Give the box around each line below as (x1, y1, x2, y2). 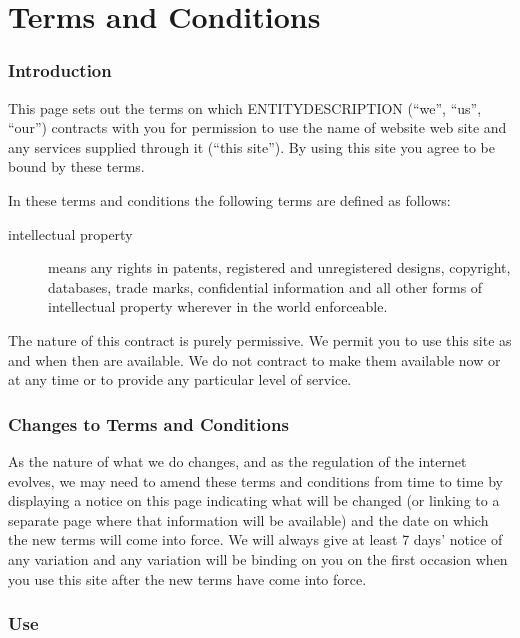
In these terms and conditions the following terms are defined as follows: (8, 189, 451, 210)
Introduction (8, 58, 112, 83)
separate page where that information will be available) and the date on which (8, 509, 489, 530)
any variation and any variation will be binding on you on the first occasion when (8, 548, 508, 569)
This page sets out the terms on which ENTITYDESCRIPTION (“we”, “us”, (8, 97, 482, 118)
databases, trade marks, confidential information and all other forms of (48, 276, 483, 297)
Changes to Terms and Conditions (8, 411, 289, 436)
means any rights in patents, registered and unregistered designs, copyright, (48, 257, 511, 278)
